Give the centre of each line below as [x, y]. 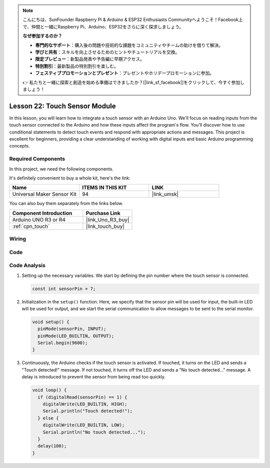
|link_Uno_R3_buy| [107, 219]
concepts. [19, 146]
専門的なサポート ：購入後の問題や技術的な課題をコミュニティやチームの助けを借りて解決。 [129, 45]
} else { [48, 418]
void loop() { [49, 390]
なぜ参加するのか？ [42, 36]
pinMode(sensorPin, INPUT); [72, 329]
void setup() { [51, 322]
